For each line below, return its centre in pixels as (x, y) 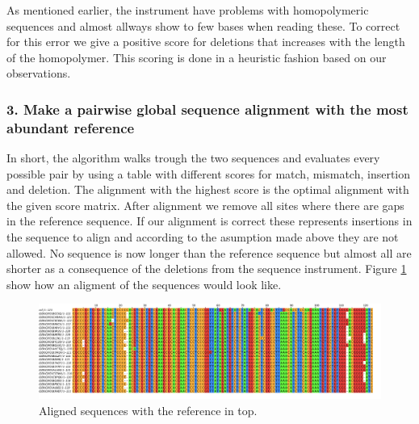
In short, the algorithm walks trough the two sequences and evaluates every (193, 158)
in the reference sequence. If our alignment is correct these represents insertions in (209, 221)
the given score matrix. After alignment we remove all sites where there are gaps (205, 205)
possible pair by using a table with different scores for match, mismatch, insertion (209, 173)
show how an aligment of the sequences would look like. (144, 284)
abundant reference (71, 127)
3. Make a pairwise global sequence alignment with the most (207, 109)
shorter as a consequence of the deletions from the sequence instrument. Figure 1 (207, 269)
